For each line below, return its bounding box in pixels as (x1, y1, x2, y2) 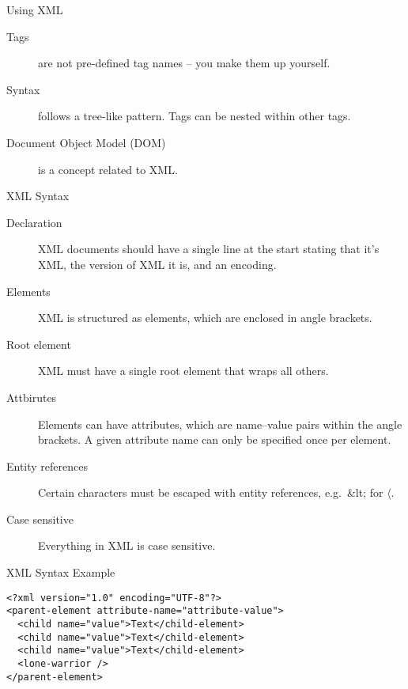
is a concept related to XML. (38, 161, 178, 177)
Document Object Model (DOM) (6, 134, 166, 150)
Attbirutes (6, 388, 57, 405)
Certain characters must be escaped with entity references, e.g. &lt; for (38, 484, 383, 501)
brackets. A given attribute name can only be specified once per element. (38, 431, 391, 448)
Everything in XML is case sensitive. (38, 537, 216, 554)
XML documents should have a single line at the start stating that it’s (38, 240, 380, 257)
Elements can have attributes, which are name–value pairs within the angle (38, 415, 402, 432)
